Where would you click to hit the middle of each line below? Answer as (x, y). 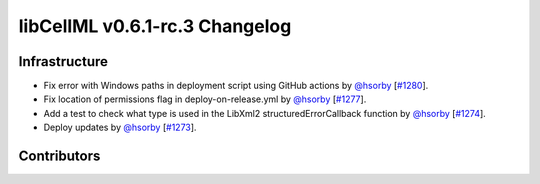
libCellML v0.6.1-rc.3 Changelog (155, 26)
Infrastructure (63, 61)
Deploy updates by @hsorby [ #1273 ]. (120, 127)
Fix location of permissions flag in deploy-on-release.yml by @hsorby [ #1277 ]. (205, 99)
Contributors (59, 156)
